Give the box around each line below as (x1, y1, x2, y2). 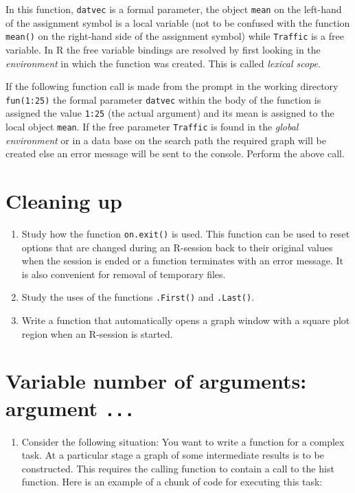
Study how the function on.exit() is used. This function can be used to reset (21, 226, 350, 240)
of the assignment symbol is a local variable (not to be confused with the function (5, 15, 350, 30)
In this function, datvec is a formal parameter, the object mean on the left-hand (5, 2, 342, 16)
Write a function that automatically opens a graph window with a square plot (21, 313, 350, 328)
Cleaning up (5, 187, 122, 215)
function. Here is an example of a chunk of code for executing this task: (21, 474, 323, 489)
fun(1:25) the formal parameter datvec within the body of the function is (5, 92, 321, 106)
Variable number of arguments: (5, 367, 307, 395)
